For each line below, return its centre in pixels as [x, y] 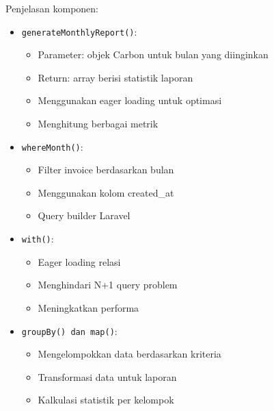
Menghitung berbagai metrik [98, 124]
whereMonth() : [52, 146]
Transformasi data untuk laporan [107, 376]
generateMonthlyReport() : [79, 31]
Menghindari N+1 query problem [108, 285]
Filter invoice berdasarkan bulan [106, 170]
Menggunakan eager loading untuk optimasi [130, 100]
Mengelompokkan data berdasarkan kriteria [129, 354]
